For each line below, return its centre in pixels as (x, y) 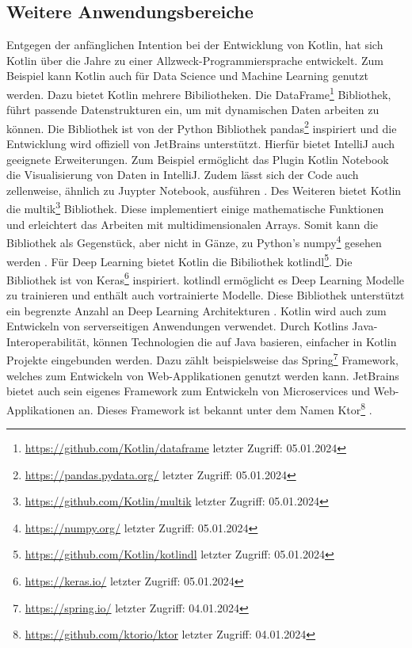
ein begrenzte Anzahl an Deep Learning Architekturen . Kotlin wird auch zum (196, 310)
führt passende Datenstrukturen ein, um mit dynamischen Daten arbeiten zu (193, 110)
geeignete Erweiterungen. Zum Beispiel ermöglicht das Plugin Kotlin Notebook (198, 159)
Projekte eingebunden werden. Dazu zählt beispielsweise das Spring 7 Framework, (203, 359)
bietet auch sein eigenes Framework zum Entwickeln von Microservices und (188, 391)
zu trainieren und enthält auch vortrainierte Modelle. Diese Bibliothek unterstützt (206, 295)
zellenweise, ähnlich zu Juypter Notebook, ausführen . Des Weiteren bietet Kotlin (204, 190)
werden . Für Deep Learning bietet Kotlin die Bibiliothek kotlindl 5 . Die (179, 260)
